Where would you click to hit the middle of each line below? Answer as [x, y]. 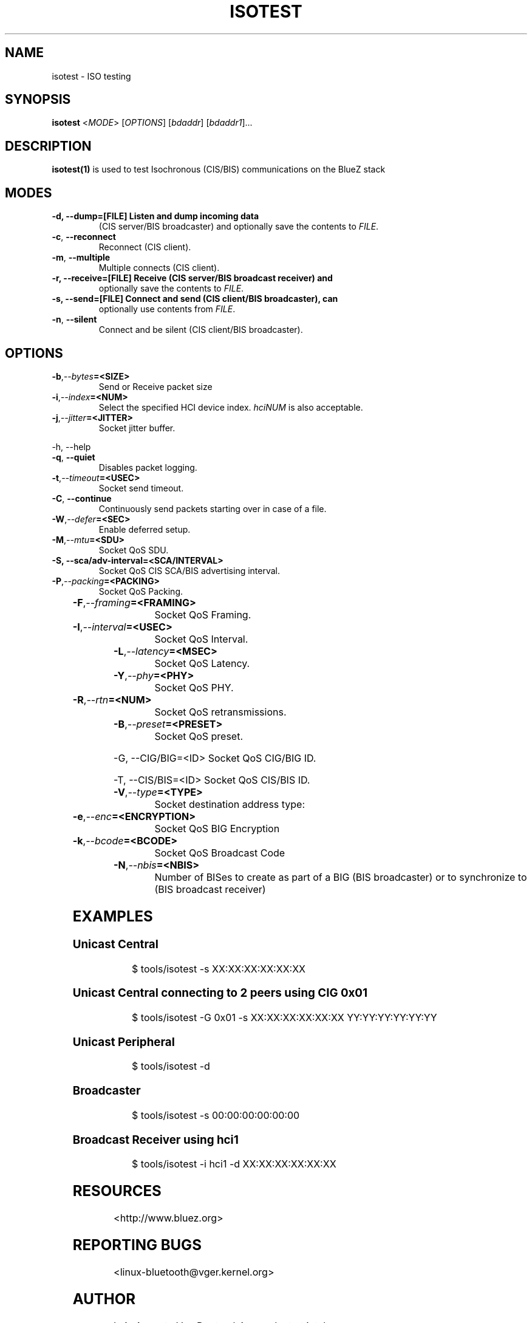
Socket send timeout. [141, 488]
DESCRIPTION [48, 146]
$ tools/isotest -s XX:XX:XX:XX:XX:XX [219, 969]
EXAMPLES [113, 916]
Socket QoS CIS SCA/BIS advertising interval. [189, 570]
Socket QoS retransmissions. [220, 712]
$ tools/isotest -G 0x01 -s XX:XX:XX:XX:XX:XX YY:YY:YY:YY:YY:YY [285, 1017]
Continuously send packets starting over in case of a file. [213, 508]
